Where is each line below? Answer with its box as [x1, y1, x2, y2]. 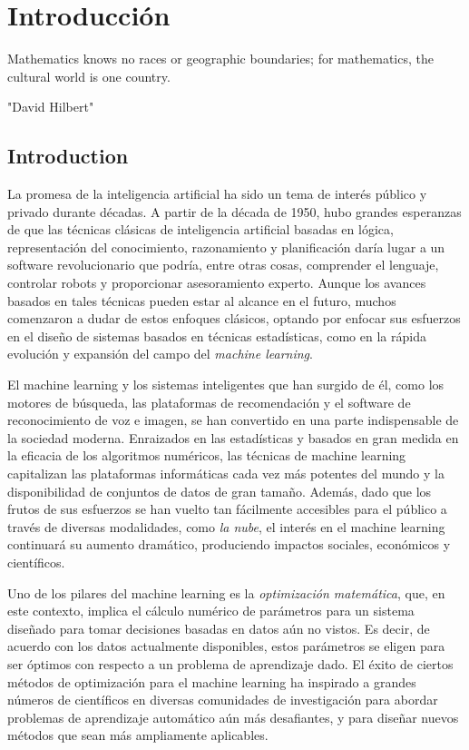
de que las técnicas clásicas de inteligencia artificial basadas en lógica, [7, 220, 394, 239]
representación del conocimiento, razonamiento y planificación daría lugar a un [7, 237, 445, 256]
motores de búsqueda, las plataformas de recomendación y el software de [7, 392, 411, 411]
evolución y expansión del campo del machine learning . [7, 344, 313, 363]
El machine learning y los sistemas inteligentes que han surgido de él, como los [7, 375, 445, 394]
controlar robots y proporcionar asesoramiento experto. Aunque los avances [7, 273, 426, 292]
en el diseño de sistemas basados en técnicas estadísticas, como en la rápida [7, 326, 426, 345]
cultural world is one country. [7, 66, 171, 85]
